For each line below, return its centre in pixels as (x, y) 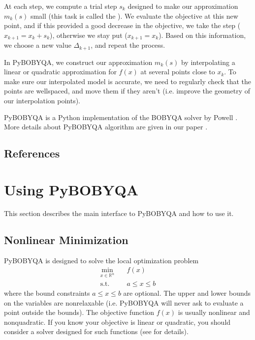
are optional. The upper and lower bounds (187, 293)
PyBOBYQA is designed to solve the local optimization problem (101, 260)
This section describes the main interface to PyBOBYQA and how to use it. (119, 213)
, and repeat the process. (128, 45)
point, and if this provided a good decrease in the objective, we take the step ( (122, 25)
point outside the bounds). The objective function (79, 312)
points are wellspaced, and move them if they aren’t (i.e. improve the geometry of (127, 91)
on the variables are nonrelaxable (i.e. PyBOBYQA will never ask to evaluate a (124, 302)
